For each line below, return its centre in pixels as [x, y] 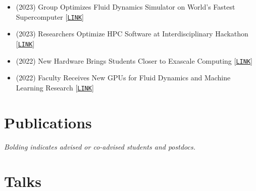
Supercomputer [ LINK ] [50, 16]
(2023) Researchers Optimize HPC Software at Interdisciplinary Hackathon [132, 34]
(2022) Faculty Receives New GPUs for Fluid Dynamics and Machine [123, 78]
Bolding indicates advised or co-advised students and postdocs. [100, 146]
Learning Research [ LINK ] [55, 87]
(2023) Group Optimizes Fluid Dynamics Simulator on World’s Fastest [125, 7]
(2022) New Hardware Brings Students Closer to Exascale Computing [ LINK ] [134, 60]
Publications [48, 122]
